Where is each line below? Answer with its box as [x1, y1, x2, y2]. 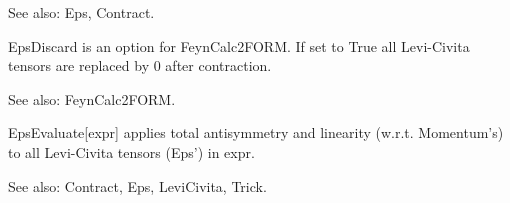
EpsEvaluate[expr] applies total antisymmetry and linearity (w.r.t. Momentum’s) [8, 122, 504, 143]
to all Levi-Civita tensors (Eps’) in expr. [8, 141, 255, 162]
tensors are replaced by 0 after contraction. [8, 55, 272, 76]
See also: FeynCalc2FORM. [8, 88, 176, 109]
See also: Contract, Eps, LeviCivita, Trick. [8, 175, 267, 196]
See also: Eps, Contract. [8, 2, 155, 22]
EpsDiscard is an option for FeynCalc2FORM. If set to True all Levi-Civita [8, 35, 470, 56]
